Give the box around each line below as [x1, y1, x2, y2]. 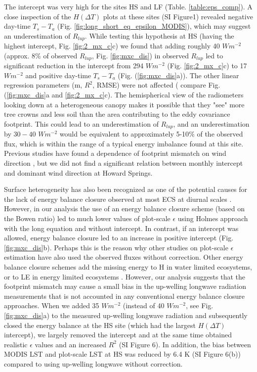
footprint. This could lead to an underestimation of [4, 118, 159, 129]
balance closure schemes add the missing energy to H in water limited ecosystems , [4, 262, 252, 272]
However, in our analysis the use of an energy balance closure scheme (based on [4, 203, 245, 214]
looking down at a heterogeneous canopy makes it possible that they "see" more [4, 99, 245, 109]
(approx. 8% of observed [4, 50, 78, 60]
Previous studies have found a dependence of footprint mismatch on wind [4, 148, 226, 158]
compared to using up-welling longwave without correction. [4, 358, 183, 369]
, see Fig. [185, 300, 214, 311]
